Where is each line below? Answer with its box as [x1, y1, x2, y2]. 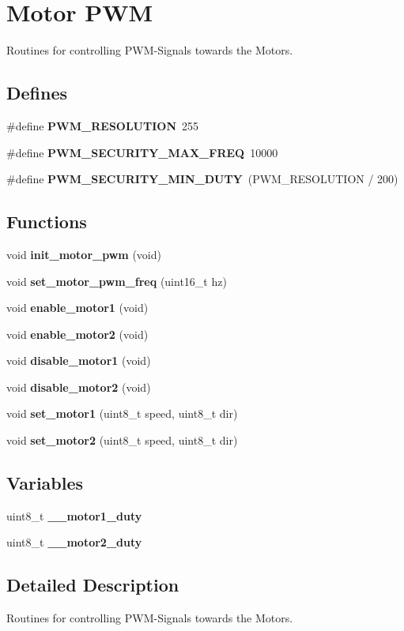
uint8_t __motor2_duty [6, 534, 142, 550]
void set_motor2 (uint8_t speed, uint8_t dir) [6, 432, 238, 449]
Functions [6, 209, 87, 234]
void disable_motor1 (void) [6, 352, 151, 369]
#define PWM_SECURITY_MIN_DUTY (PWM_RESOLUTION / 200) [6, 171, 398, 187]
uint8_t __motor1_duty [6, 507, 142, 524]
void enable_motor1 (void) [6, 299, 149, 316]
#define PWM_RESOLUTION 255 [6, 117, 198, 133]
